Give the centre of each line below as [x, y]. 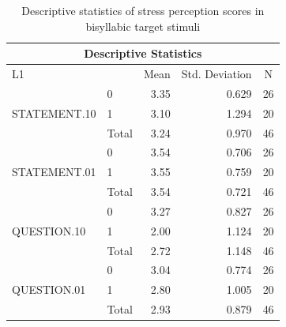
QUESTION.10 [49, 230]
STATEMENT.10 [54, 113]
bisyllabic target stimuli [143, 26]
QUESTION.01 [49, 289]
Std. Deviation [216, 74]
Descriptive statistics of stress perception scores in [143, 10]
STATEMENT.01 [54, 172]
